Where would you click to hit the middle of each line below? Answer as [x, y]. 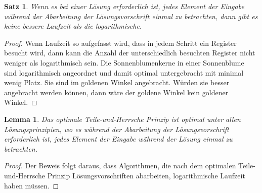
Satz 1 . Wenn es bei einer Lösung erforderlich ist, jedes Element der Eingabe [124, 6]
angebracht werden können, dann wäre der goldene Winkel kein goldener [116, 92]
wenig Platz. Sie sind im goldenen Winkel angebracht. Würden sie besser [117, 82]
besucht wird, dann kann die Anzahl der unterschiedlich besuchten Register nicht [130, 53]
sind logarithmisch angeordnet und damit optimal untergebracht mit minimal [124, 72]
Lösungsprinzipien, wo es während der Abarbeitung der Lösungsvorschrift [117, 129]
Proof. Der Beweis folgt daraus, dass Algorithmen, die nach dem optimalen [120, 166]
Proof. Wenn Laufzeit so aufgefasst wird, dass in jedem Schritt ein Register [120, 43]
